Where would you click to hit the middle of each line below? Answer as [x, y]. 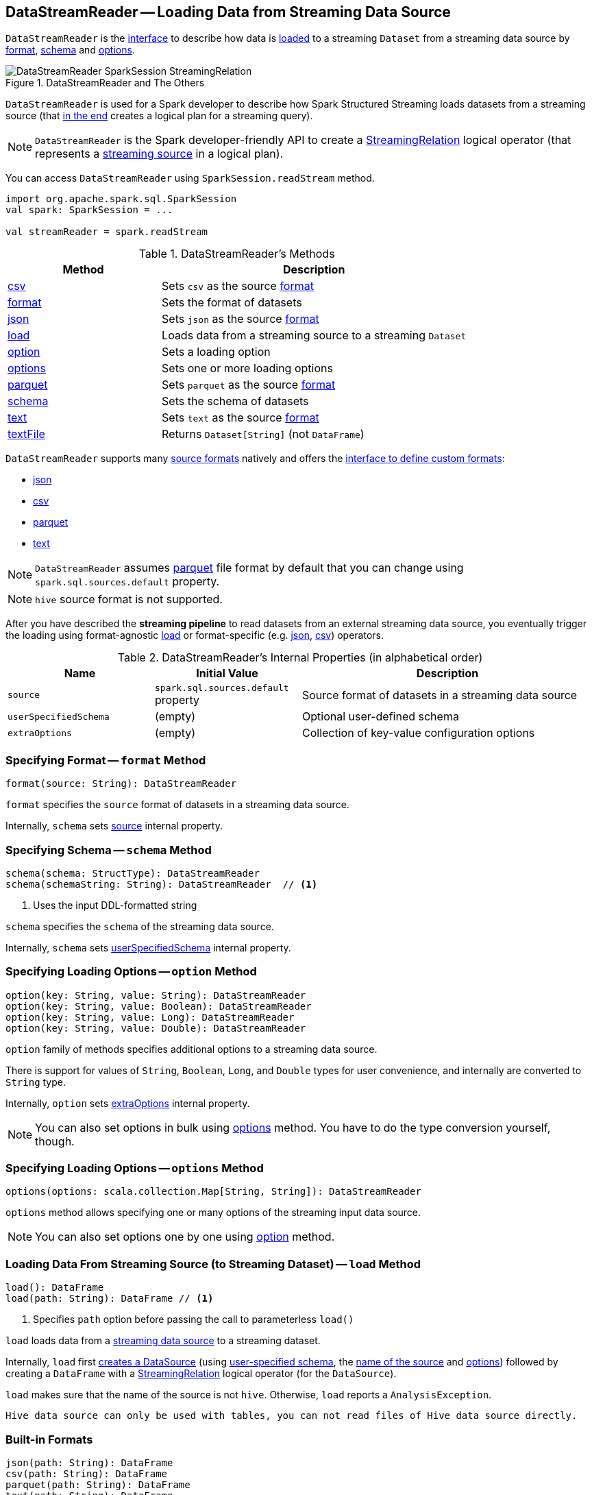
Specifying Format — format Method [106, 760]
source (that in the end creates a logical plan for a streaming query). [159, 116]
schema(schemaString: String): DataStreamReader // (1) [162, 884]
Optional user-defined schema [381, 717]
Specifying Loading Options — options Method [135, 1168]
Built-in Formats [49, 1439]
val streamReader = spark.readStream [107, 232]
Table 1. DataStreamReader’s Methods [237, 254]
